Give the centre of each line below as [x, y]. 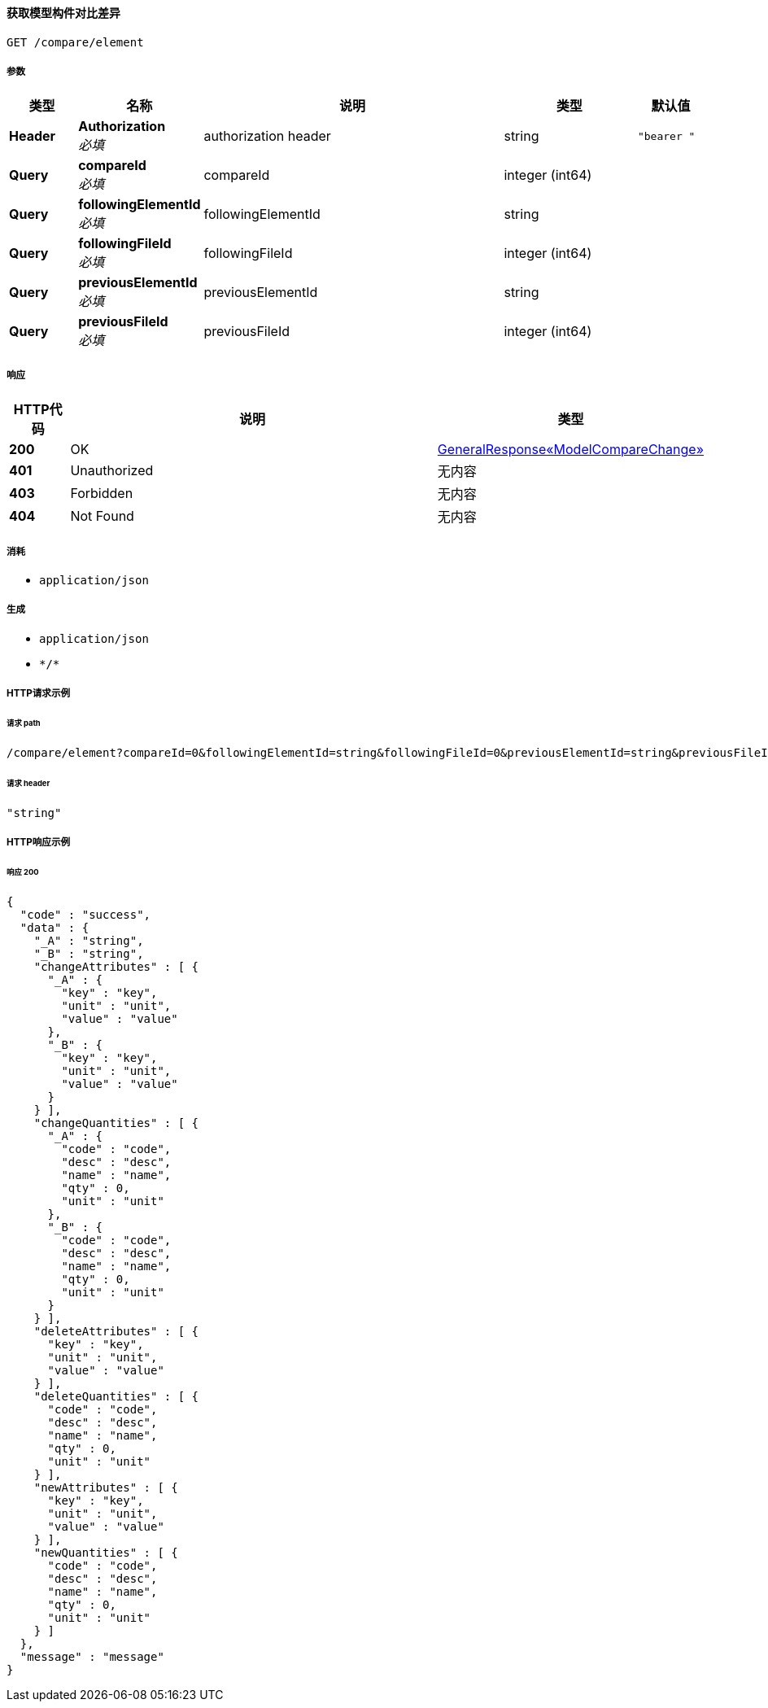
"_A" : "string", [89, 940]
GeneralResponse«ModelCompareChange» [570, 450]
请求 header [28, 783]
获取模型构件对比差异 [63, 13]
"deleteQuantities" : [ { [116, 1396]
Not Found [102, 516]
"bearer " [666, 136]
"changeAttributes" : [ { [116, 966]
